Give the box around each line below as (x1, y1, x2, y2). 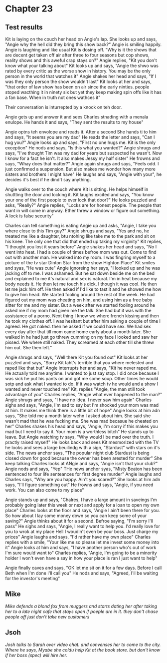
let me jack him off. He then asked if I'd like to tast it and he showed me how (5, 286, 162, 292)
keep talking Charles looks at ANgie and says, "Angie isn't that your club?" (5, 461, 158, 466)
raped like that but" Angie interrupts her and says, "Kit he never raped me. (5, 365, 158, 371)
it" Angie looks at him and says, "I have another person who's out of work (5, 545, 157, 550)
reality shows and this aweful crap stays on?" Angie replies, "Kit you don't (5, 57, 157, 63)
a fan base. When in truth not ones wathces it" (5, 94, 101, 100)
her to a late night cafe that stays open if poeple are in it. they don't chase (5, 608, 158, 615)
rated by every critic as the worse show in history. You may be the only (5, 68, 151, 74)
